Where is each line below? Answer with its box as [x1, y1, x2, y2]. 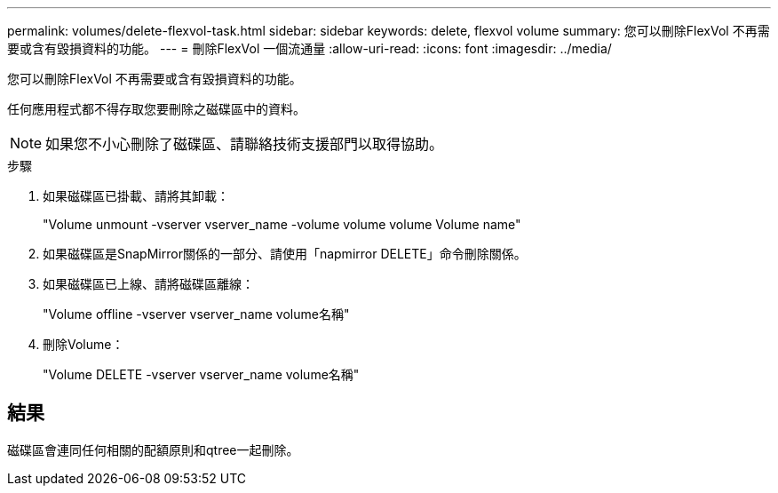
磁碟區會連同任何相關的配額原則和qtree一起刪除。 [7, 441, 299, 457]
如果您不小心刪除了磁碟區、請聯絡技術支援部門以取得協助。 [45, 135, 444, 153]
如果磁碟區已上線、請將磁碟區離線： [43, 276, 254, 291]
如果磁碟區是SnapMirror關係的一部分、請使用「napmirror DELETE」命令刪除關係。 [43, 246, 527, 261]
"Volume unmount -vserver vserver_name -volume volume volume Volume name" [43, 217, 521, 232]
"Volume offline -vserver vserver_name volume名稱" [43, 306, 350, 322]
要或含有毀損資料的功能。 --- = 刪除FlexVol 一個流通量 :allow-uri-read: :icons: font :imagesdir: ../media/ [7, 41, 612, 56]
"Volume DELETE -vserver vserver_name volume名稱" [43, 367, 360, 382]
